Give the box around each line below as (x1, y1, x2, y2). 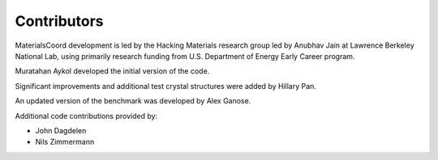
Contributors (15, 12, 105, 30)
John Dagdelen (35, 125, 87, 135)
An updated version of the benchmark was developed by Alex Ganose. (15, 96, 251, 106)
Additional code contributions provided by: (15, 111, 158, 120)
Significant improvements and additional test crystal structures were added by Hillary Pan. (15, 81, 316, 91)
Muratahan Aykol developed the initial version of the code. (15, 66, 210, 76)
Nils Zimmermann (35, 137, 95, 147)
